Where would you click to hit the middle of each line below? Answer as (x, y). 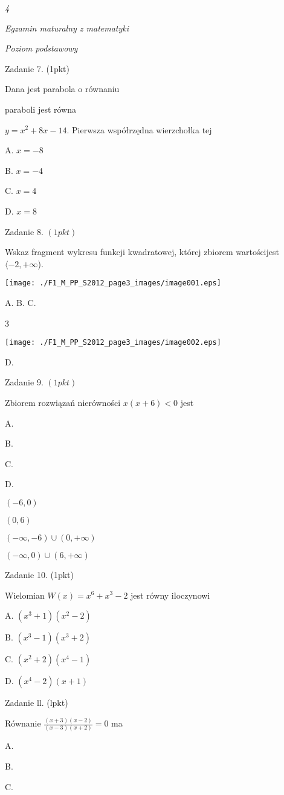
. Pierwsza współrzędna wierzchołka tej (139, 129)
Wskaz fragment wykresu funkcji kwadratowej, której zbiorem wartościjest (142, 252)
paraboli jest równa (41, 109)
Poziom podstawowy (41, 48)
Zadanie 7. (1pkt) (37, 68)
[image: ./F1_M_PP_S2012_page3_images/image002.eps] (113, 343)
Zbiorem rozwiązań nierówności (63, 402)
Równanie (23, 723)
